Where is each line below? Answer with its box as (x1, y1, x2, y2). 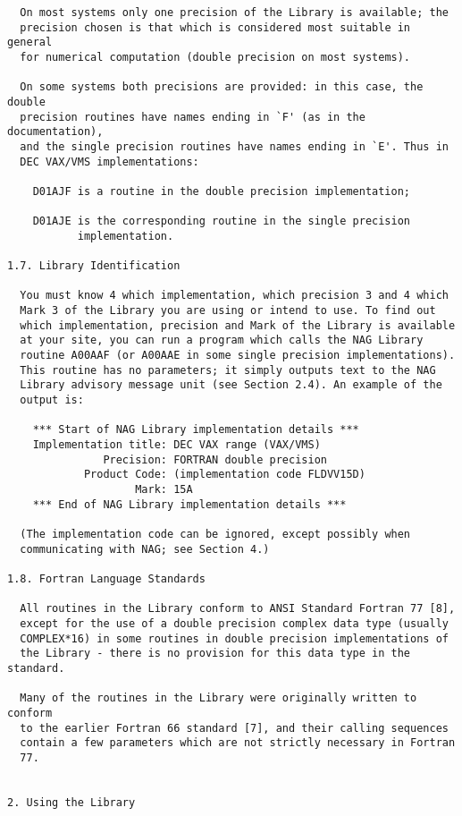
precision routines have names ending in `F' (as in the (20, 110, 365, 123)
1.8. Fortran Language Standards (7, 572, 206, 585)
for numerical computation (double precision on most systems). (20, 50, 411, 64)
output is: (20, 394, 84, 407)
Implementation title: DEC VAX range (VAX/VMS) (32, 438, 321, 452)
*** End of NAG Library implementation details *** (32, 497, 347, 511)
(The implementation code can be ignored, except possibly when (20, 527, 411, 540)
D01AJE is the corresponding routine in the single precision (32, 215, 411, 228)
